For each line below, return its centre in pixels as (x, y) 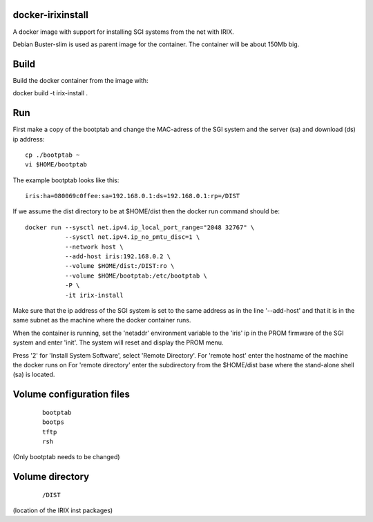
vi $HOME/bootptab (56, 165)
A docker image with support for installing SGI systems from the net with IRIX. (123, 32)
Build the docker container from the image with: (80, 80)
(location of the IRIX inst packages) (63, 510)
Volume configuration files (71, 395)
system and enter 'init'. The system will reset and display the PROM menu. (118, 342)
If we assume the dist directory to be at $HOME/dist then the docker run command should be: (146, 211)
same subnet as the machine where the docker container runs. (102, 320)
